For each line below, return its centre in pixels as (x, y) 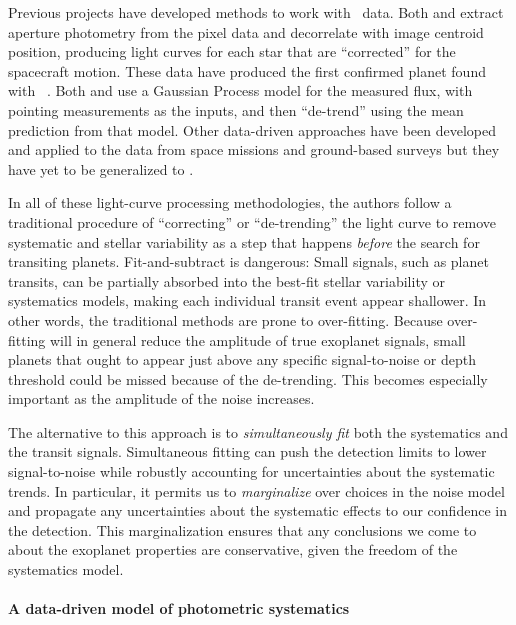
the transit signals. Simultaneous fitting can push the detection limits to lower (247, 451)
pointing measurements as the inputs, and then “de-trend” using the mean (236, 109)
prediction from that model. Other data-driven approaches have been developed (252, 129)
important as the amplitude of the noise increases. (161, 398)
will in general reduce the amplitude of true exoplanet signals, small (258, 339)
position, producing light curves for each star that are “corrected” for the (232, 51)
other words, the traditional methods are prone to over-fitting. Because (225, 319)
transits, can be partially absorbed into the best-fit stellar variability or (226, 280)
